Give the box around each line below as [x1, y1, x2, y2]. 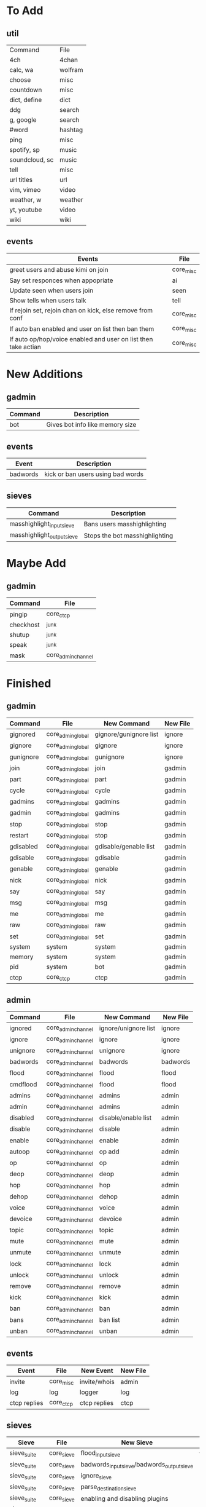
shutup [9, 631, 29, 639]
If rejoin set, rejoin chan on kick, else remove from [9, 306, 153, 314]
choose [9, 76, 31, 84]
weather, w [9, 196, 42, 204]
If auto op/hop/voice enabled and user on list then [9, 335, 153, 344]
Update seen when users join [9, 287, 94, 295]
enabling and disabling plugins [80, 1494, 169, 1503]
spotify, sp [9, 146, 40, 154]
